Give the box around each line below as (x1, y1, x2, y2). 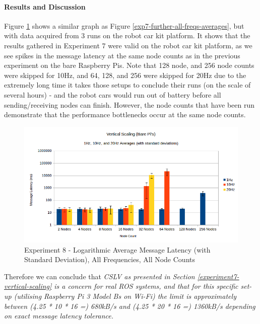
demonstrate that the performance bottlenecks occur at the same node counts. (4, 109, 246, 120)
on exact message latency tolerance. (4, 310, 114, 321)
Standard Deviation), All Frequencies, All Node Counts (24, 254, 195, 265)
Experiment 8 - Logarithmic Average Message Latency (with (24, 244, 211, 255)
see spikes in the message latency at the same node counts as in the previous (4, 50, 240, 60)
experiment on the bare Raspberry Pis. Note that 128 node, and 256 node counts (4, 60, 254, 70)
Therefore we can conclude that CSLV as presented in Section (4, 271, 195, 281)
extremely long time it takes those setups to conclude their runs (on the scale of (4, 79, 251, 90)
